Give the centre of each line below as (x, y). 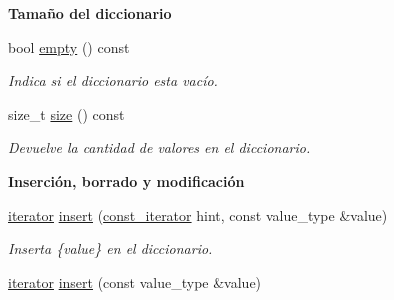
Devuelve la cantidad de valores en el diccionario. (159, 147)
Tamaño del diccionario (90, 13)
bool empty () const (69, 46)
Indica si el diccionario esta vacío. (113, 80)
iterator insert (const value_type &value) (135, 281)
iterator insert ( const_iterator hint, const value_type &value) (198, 214)
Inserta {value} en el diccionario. (110, 248)
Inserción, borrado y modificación (126, 180)
